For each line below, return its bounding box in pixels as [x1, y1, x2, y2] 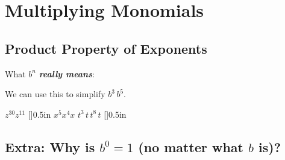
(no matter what [138, 137, 243, 156]
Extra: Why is [5, 137, 95, 156]
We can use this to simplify [5, 88, 105, 100]
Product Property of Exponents [5, 39, 207, 57]
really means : [39, 67, 95, 80]
